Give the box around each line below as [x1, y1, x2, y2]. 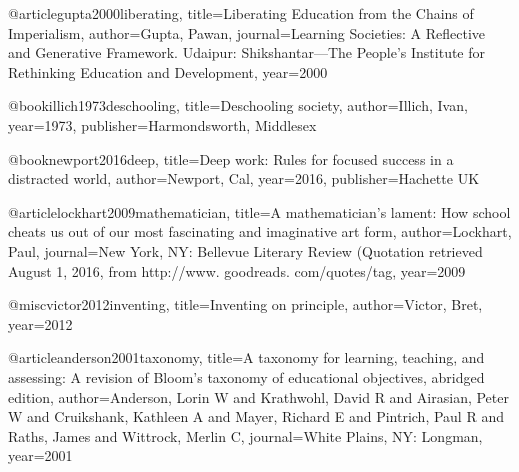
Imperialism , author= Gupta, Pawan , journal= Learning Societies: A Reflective [8, 22, 486, 43]
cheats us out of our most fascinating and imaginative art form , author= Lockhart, [8, 221, 512, 242]
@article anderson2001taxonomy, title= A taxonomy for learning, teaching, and [8, 347, 485, 368]
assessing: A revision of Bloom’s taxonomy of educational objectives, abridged [8, 366, 485, 387]
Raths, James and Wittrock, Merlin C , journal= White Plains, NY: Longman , [8, 425, 483, 446]
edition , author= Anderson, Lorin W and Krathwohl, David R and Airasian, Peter [8, 386, 509, 407]
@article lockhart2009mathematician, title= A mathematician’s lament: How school [8, 201, 511, 222]
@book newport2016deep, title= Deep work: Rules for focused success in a [8, 148, 454, 169]
